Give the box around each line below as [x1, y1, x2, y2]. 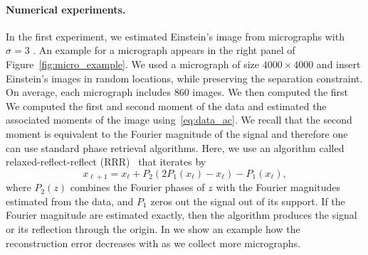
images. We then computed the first [192, 85, 349, 99]
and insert [316, 56, 361, 71]
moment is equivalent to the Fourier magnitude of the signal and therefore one [6, 126, 348, 141]
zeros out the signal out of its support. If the [150, 193, 345, 208]
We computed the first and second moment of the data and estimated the [6, 98, 327, 113]
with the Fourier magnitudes [216, 180, 340, 195]
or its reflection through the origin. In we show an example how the [6, 221, 300, 236]
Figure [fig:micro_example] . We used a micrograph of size [6, 56, 259, 71]
